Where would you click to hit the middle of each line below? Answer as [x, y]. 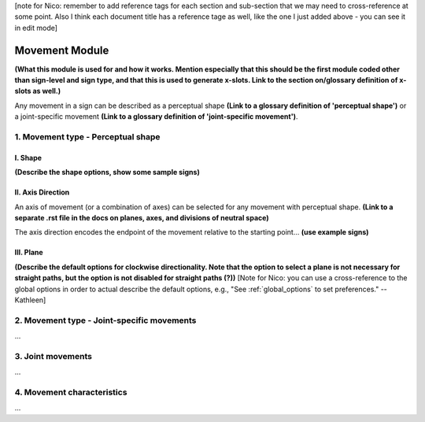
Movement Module [62, 50]
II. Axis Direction [42, 192]
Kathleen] [30, 300]
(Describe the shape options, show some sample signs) [107, 172]
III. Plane [29, 253]
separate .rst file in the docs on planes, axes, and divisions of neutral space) [142, 217]
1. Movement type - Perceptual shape [87, 137]
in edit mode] [36, 28]
